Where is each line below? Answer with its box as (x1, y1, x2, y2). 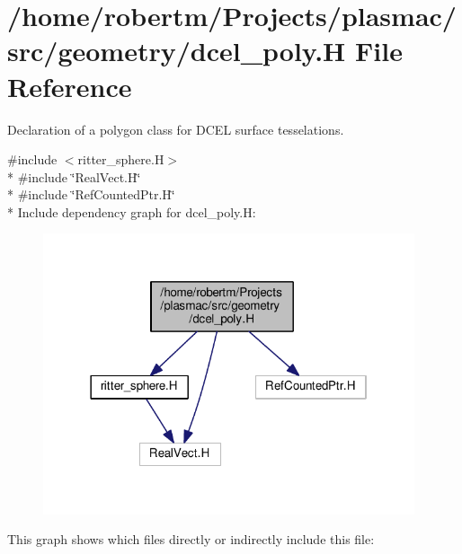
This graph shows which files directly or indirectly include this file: (7, 530, 375, 549)
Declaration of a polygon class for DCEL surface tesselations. (7, 119, 344, 138)
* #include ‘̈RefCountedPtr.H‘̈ (7, 185, 175, 204)
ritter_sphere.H (77, 150, 164, 169)
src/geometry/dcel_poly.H (7, 32, 346, 69)
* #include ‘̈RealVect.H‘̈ (7, 167, 141, 186)
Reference (7, 67, 132, 104)
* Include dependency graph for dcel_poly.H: (7, 202, 256, 221)
